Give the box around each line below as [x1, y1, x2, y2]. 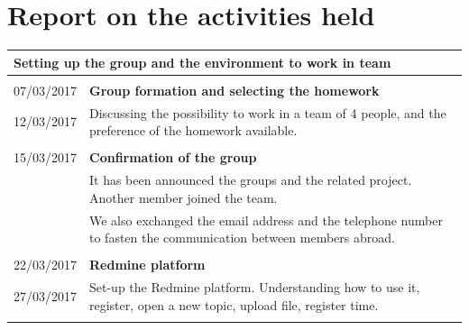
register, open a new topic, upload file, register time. [89, 295, 379, 314]
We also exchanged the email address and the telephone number [89, 210, 443, 229]
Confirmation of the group [89, 148, 257, 167]
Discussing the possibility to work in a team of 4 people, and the [89, 103, 446, 122]
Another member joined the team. [89, 188, 278, 206]
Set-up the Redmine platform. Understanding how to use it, [89, 278, 420, 297]
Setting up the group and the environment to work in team [14, 52, 391, 71]
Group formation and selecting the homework [89, 80, 380, 99]
